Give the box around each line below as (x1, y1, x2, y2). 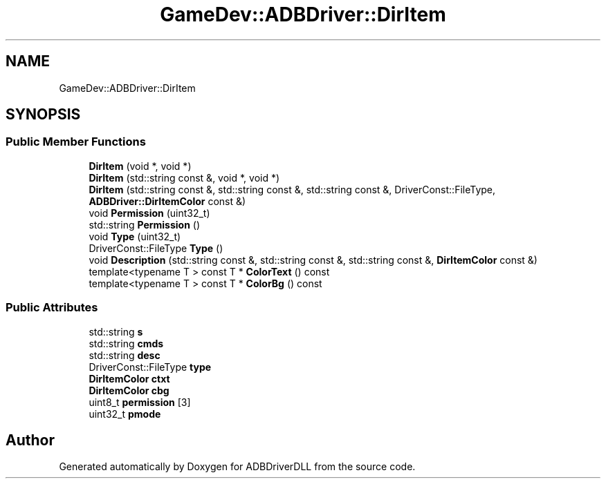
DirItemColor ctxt (89, 372, 170, 385)
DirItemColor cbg (89, 384, 169, 396)
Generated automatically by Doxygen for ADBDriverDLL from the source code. (59, 461, 416, 473)
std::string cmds (89, 337, 164, 349)
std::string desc (89, 349, 160, 361)
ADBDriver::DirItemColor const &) (89, 195, 246, 207)
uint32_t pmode (89, 407, 161, 420)
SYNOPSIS (6, 106, 81, 124)
